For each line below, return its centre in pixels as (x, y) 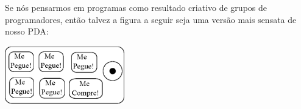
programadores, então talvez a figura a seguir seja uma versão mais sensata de (151, 19)
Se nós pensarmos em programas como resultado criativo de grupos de (136, 7)
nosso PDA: (27, 31)
